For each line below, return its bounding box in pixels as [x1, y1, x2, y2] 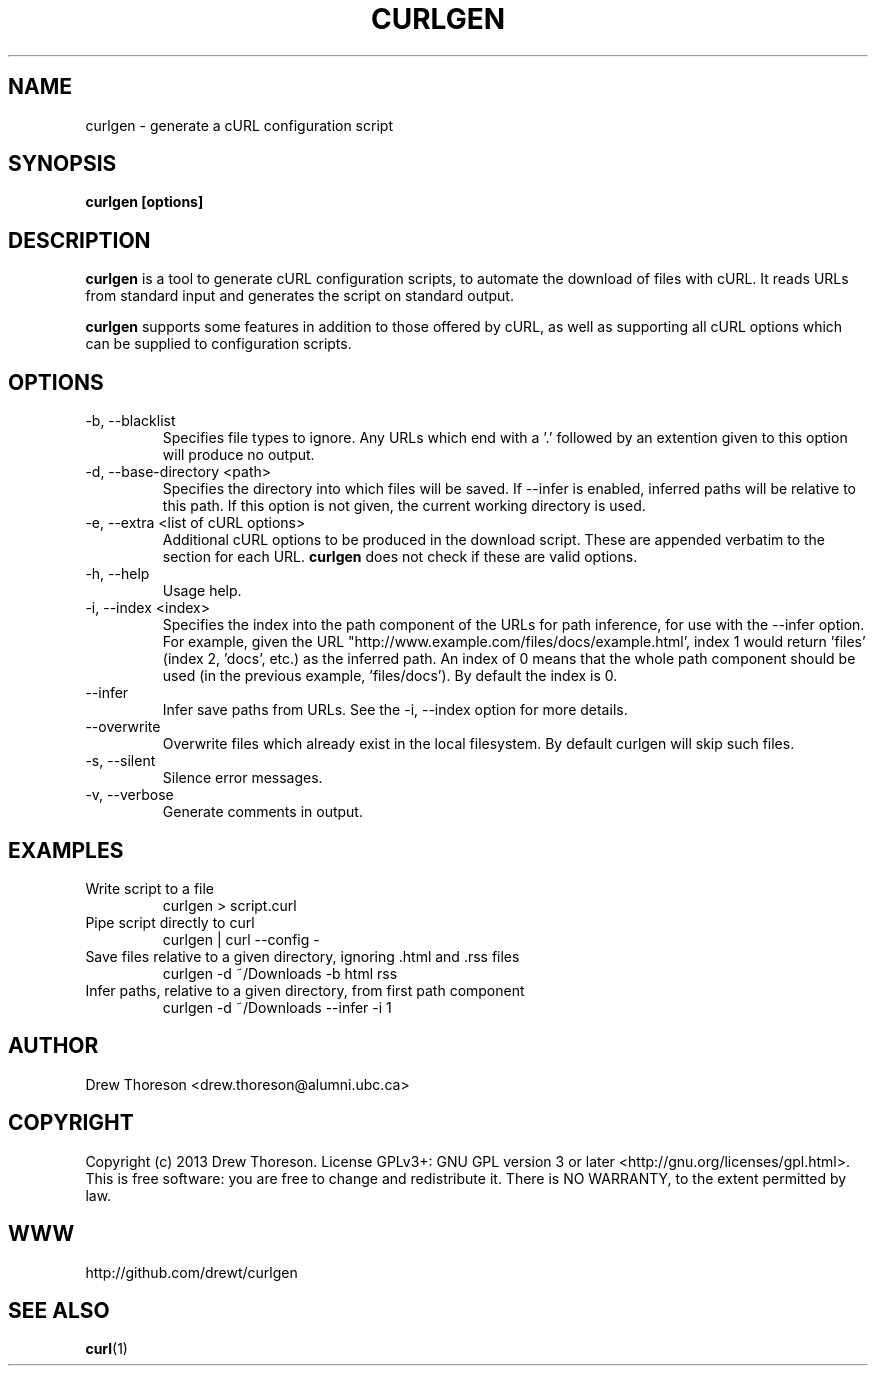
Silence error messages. [162, 769, 323, 787]
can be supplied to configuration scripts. [85, 335, 352, 353]
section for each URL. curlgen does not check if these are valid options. [162, 548, 638, 566]
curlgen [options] [85, 193, 204, 211]
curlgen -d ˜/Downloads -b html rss [162, 964, 398, 982]
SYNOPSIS [8, 151, 117, 177]
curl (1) [85, 1340, 128, 1358]
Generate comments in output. [162, 803, 363, 821]
